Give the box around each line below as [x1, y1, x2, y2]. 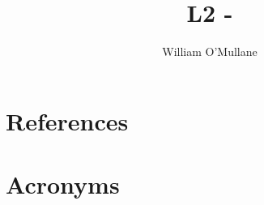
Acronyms [6, 168, 120, 201]
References [6, 104, 129, 137]
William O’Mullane [162, 43, 258, 60]
